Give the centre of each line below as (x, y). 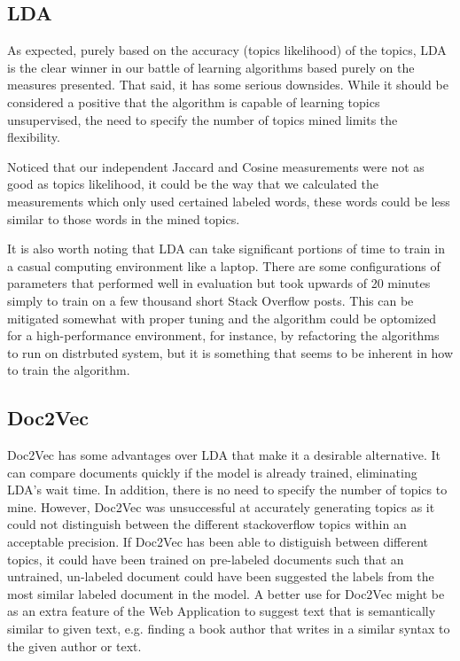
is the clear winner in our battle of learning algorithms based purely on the (211, 67)
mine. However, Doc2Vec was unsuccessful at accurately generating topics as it (221, 506)
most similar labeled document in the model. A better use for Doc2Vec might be (226, 593)
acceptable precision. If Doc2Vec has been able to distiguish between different (218, 542)
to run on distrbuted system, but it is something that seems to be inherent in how (230, 352)
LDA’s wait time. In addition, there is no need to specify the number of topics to (227, 490)
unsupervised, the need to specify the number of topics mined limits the (203, 119)
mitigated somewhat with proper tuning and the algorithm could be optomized (222, 318)
